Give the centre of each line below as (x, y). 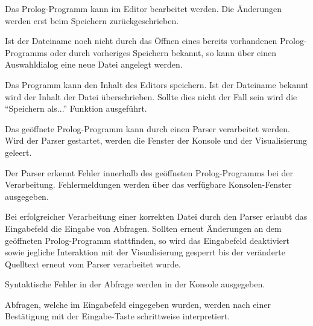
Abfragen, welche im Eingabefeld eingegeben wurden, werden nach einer (138, 304)
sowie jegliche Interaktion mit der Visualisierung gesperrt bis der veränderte (145, 252)
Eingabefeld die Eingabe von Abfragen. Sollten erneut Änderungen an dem (143, 228)
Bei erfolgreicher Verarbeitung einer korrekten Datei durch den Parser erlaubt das (156, 216)
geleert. (18, 152)
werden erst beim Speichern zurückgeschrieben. (92, 20)
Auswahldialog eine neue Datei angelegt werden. (94, 64)
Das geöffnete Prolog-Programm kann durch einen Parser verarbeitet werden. (148, 128)
